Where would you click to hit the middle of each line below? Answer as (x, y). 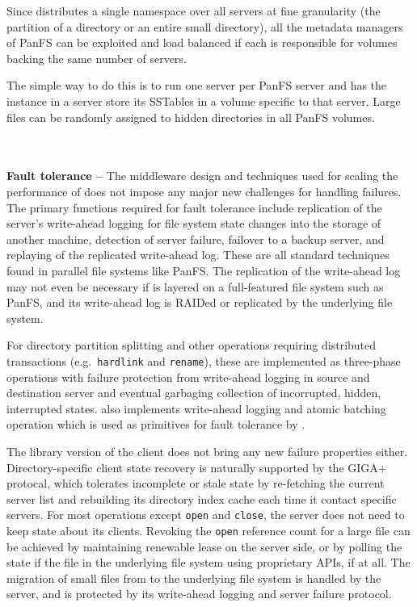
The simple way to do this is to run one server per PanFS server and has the (197, 85)
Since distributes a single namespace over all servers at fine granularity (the (194, 10)
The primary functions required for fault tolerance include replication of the (194, 207)
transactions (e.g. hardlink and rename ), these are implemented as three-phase (204, 360)
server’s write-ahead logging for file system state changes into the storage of (194, 223)
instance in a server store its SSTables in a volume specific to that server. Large (204, 100)
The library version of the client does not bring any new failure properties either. (207, 451)
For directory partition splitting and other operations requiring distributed (192, 345)
